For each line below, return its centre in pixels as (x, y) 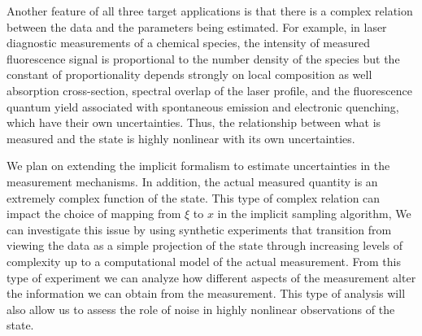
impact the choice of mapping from (94, 214)
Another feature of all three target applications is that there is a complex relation (210, 11)
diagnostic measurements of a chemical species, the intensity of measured (188, 43)
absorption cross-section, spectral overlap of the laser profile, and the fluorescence (209, 90)
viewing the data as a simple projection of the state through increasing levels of (204, 245)
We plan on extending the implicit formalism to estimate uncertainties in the (198, 166)
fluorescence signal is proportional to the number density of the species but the (203, 58)
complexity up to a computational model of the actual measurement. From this (204, 261)
